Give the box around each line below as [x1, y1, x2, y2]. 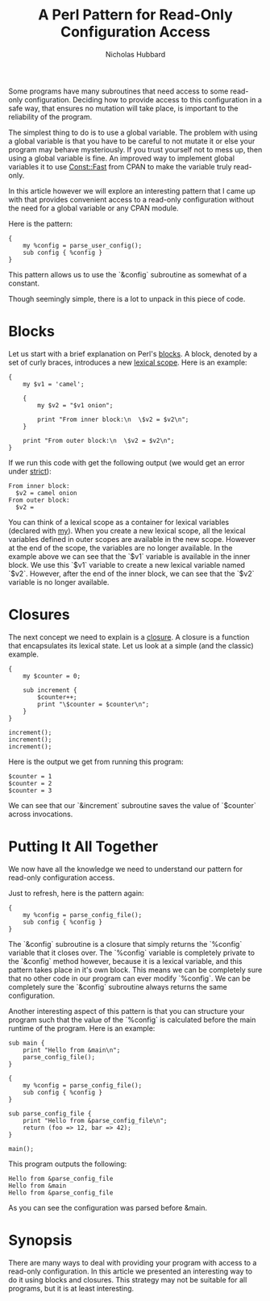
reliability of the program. [8, 111, 93, 122]
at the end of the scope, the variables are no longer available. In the [8, 543, 233, 553]
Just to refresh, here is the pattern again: [8, 888, 144, 898]
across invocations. [8, 809, 73, 819]
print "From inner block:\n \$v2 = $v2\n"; [37, 415, 189, 423]
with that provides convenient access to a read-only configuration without [8, 194, 254, 204]
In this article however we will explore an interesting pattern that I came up [8, 186, 255, 195]
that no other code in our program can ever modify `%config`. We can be [8, 974, 251, 983]
